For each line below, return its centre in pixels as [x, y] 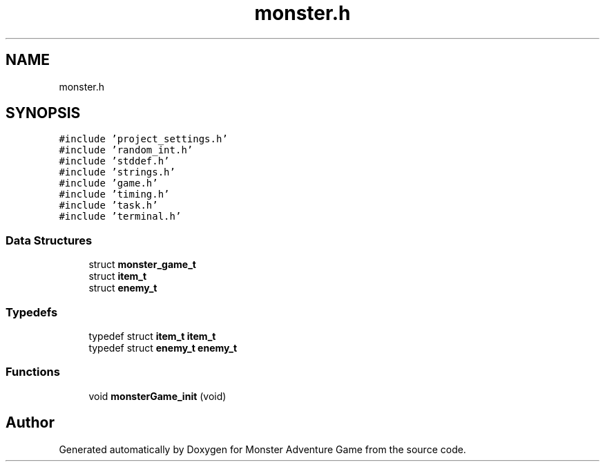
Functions [33, 372]
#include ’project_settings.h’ [143, 139]
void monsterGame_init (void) [157, 396]
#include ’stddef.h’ [114, 161]
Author [30, 423]
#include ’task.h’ [108, 206]
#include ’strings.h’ [117, 172]
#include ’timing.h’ [114, 194]
